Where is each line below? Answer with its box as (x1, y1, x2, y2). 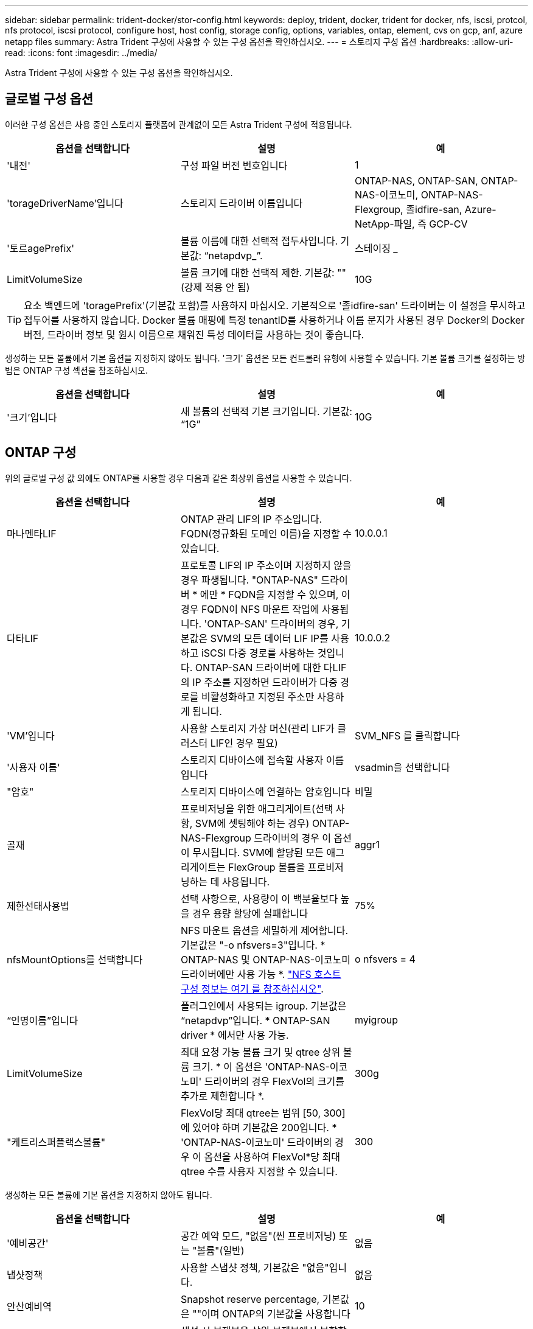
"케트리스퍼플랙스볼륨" (7, 1135, 106, 1148)
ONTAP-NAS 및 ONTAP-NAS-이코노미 (180, 953, 350, 966)
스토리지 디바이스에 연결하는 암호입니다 (180, 785, 350, 798)
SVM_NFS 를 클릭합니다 (354, 729, 460, 742)
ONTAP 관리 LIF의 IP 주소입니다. (180, 512, 322, 525)
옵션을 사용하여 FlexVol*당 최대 (204, 1150, 340, 1163)
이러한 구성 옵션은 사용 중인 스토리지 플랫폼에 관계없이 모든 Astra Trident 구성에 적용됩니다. (5, 119, 352, 130)
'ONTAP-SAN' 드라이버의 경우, (204, 617, 339, 630)
